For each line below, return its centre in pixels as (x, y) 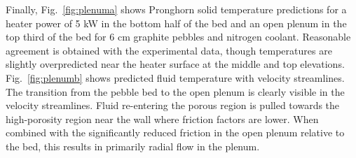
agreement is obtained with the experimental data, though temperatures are (169, 50)
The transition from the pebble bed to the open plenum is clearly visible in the (175, 91)
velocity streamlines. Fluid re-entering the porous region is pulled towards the (173, 105)
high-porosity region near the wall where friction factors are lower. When (162, 118)
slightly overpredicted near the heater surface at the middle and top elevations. (175, 64)
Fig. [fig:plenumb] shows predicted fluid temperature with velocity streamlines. (175, 77)
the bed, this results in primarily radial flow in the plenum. (133, 146)
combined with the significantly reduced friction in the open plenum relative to (175, 132)
